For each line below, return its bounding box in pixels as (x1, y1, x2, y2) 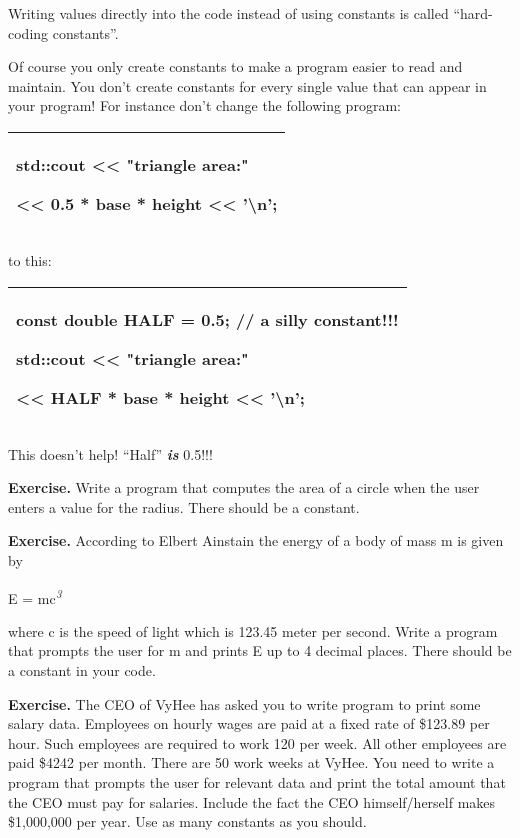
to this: (8, 249, 52, 270)
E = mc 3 (8, 584, 62, 608)
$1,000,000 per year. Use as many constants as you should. (8, 811, 367, 832)
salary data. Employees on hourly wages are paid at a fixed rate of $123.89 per (8, 713, 490, 734)
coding (8, 22, 49, 43)
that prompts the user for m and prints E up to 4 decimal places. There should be (8, 640, 512, 661)
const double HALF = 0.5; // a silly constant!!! (16, 307, 399, 331)
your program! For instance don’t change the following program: (8, 95, 401, 116)
